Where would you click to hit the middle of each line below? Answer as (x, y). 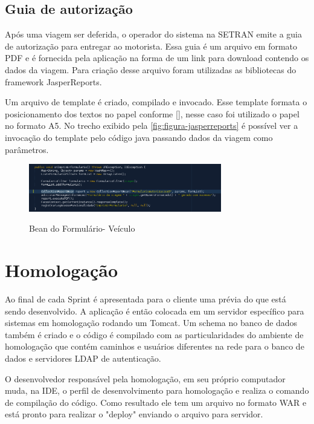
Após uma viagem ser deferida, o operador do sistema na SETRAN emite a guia (153, 34)
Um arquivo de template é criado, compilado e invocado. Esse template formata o (156, 102)
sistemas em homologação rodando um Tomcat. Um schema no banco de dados (151, 323)
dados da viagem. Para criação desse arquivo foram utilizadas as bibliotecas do (151, 69)
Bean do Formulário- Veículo (82, 228)
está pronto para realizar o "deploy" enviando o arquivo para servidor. (134, 414)
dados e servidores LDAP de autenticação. (83, 358)
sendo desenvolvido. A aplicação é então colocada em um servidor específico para (155, 311)
